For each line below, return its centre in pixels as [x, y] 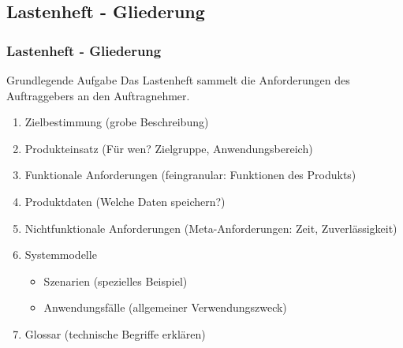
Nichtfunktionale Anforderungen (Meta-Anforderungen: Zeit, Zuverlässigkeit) [211, 228]
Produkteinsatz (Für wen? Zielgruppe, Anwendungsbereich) [169, 148]
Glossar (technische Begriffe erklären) [115, 333]
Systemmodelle [61, 254]
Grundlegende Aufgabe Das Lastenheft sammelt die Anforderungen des [178, 80]
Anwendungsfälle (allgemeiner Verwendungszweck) [165, 307]
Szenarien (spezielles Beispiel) [116, 281]
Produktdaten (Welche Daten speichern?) [125, 201]
